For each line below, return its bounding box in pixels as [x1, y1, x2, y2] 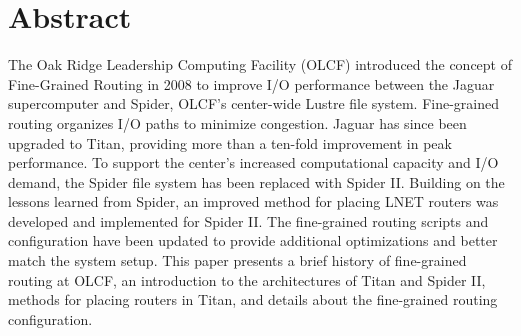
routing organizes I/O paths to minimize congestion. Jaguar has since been [8, 112, 467, 133]
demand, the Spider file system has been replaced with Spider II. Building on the [8, 171, 505, 192]
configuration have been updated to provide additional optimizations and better [8, 230, 498, 251]
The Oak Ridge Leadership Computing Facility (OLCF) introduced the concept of [8, 54, 512, 75]
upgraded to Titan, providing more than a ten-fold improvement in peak [8, 132, 452, 153]
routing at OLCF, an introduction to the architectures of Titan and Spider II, [8, 269, 486, 290]
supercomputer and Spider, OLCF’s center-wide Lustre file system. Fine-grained [8, 93, 500, 114]
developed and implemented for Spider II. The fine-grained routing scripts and [8, 210, 489, 231]
